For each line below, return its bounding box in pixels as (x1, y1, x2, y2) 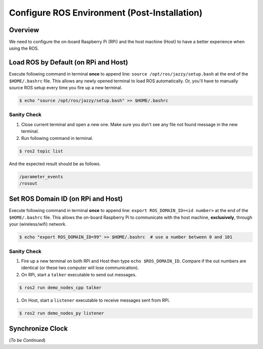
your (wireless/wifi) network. (9, 221, 67, 227)
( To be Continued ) (9, 337, 46, 343)
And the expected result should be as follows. (9, 161, 101, 167)
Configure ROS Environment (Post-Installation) (9, 7, 203, 18)
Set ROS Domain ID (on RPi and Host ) (9, 195, 123, 203)
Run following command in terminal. (21, 135, 94, 141)
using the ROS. (9, 45, 39, 51)
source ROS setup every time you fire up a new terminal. (9, 85, 123, 91)
